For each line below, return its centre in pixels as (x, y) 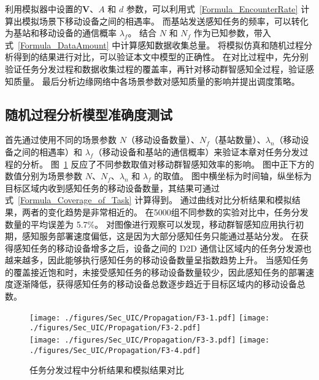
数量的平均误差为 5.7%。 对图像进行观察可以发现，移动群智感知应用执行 (150, 224)
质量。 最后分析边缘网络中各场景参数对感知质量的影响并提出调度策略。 (156, 81)
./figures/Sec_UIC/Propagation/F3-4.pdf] (115, 350)
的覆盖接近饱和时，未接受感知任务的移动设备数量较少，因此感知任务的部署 (155, 272)
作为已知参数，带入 (232, 33)
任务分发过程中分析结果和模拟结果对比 (107, 370)
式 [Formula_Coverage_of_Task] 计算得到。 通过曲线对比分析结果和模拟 (148, 200)
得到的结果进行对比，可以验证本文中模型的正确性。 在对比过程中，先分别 (161, 57)
